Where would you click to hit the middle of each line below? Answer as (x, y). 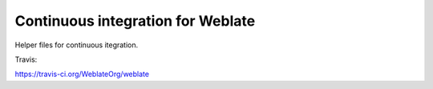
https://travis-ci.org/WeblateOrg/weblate (82, 74)
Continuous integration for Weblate (135, 21)
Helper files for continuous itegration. (77, 45)
